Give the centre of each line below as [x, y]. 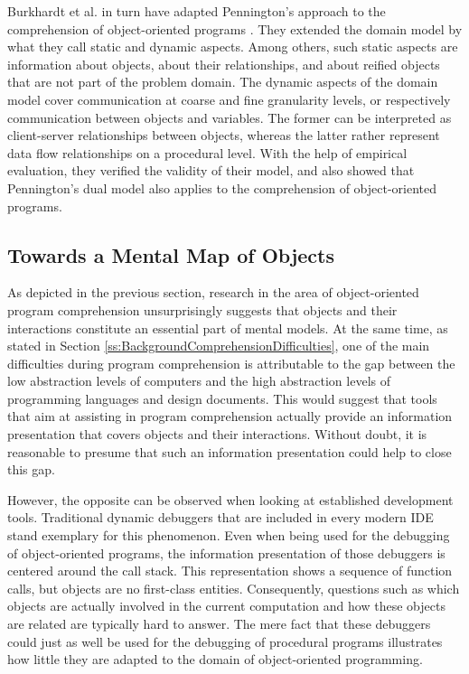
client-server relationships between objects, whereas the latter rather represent [224, 135]
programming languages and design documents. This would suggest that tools [222, 398]
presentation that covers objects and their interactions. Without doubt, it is [217, 434]
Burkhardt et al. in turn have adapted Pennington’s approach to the [197, 11]
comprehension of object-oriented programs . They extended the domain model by [235, 28]
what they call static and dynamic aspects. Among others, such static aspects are [233, 47]
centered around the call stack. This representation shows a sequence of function [230, 571]
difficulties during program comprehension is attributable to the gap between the [231, 363]
